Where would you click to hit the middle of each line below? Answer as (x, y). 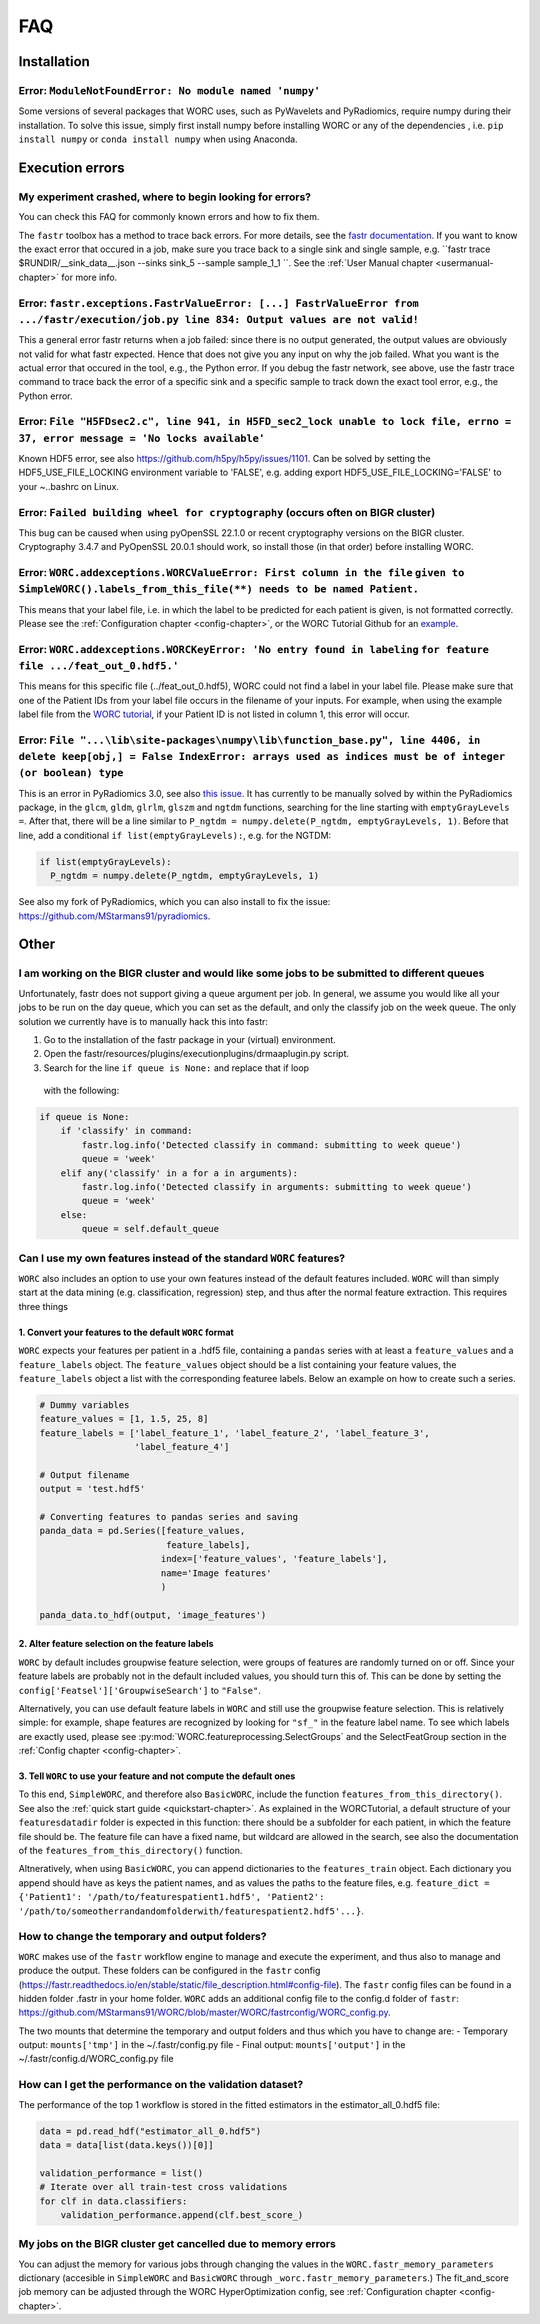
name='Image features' (216, 1573)
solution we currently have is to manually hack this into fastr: (143, 1021)
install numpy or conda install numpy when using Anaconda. (158, 139)
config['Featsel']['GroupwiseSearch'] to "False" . (140, 1690)
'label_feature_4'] (182, 1447)
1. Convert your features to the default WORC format (126, 1332)
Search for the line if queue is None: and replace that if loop (176, 1067)
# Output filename (84, 1474)
